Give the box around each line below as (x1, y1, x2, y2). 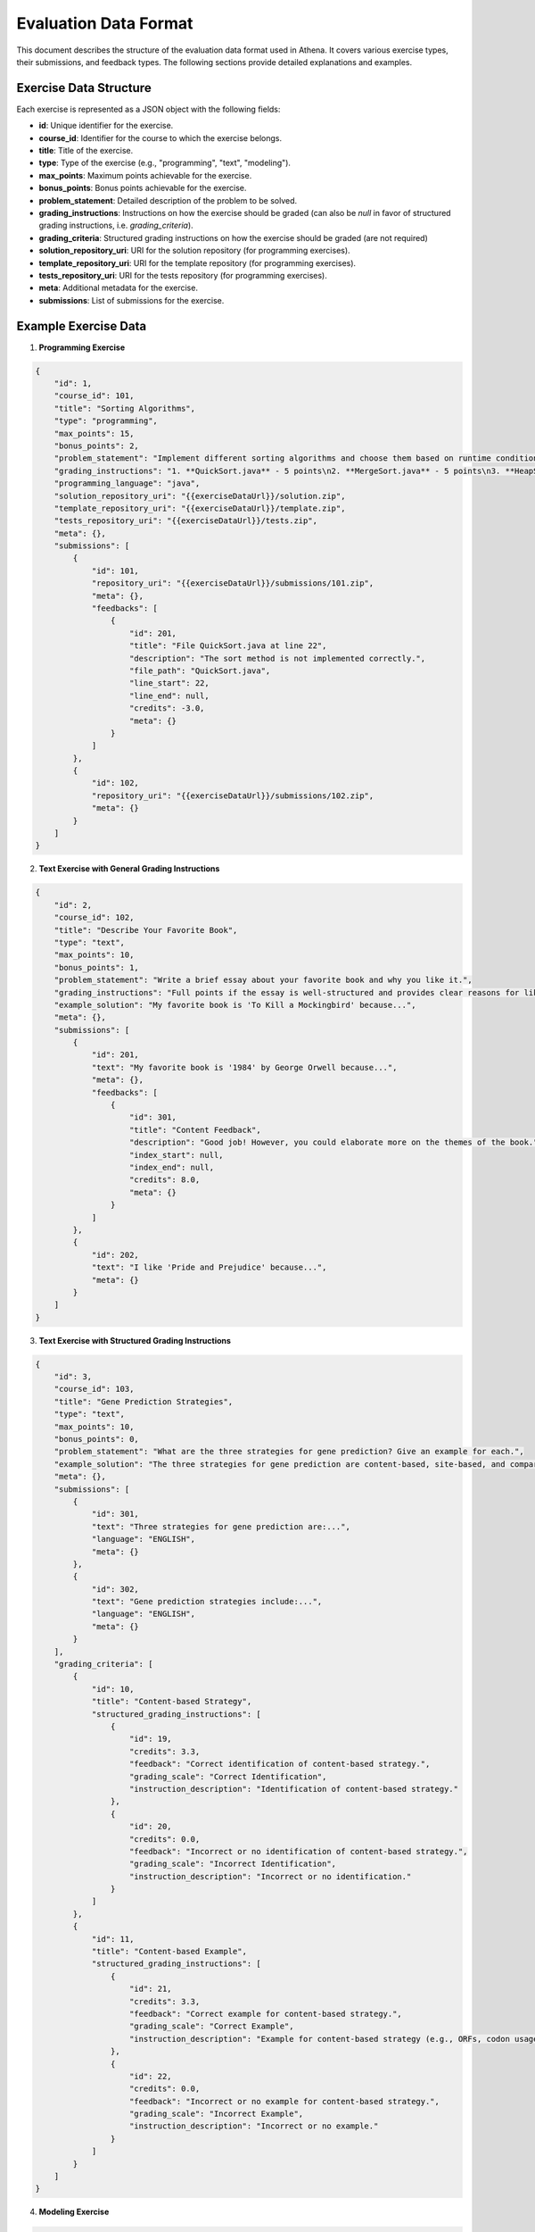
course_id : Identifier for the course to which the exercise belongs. (38, 132, 283, 143)
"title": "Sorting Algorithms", (53, 403, 196, 413)
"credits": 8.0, (129, 1175, 201, 1185)
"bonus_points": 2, (53, 440, 140, 451)
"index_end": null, (129, 1162, 214, 1172)
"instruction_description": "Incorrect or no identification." (129, 1871, 412, 1881)
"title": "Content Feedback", (129, 1125, 262, 1135)
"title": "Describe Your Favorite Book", (53, 925, 238, 935)
